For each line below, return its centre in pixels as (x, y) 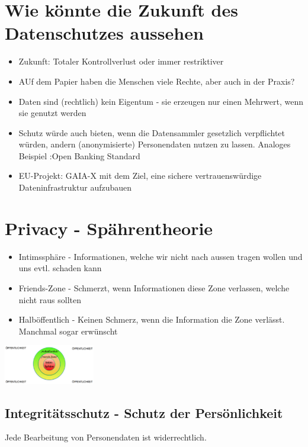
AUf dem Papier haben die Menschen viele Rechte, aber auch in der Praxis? (157, 81)
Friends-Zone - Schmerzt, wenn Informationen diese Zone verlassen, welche (154, 287)
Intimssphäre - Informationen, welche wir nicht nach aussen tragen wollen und (161, 256)
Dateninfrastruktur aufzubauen (75, 187)
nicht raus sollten (50, 299)
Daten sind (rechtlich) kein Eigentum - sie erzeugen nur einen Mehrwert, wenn (161, 101)
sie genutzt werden (52, 113)
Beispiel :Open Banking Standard (79, 155)
